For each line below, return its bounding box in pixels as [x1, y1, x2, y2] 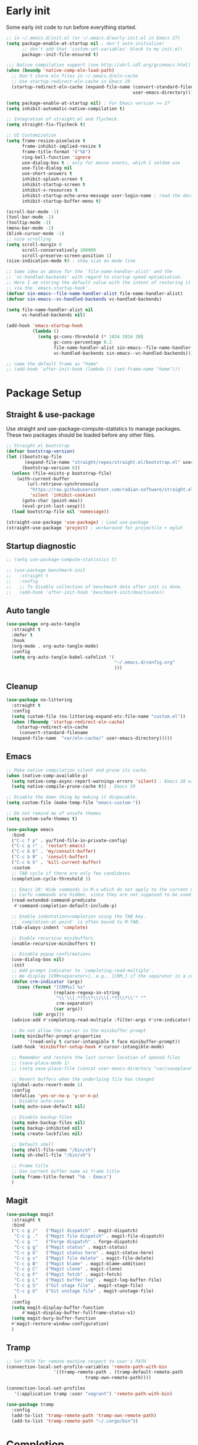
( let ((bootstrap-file [6, 454, 62, 460]
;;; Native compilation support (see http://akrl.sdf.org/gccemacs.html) [6, 62, 192, 68]
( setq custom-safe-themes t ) [6, 816, 78, 822]
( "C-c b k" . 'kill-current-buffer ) [11, 859, 101, 866]
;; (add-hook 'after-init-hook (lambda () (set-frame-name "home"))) [6, 367, 181, 372]
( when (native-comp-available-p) [6, 773, 88, 778]
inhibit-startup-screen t [21, 182, 85, 188]
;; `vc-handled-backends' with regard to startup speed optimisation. [6, 274, 183, 281]
